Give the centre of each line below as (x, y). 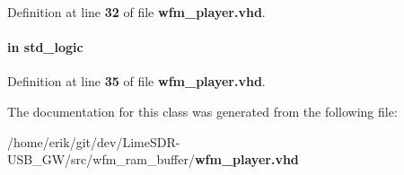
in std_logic (45, 47)
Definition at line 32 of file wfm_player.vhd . (136, 12)
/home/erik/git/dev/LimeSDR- (94, 141)
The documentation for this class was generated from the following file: (202, 111)
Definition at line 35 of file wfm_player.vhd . (136, 81)
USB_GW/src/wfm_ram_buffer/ (101, 159)
